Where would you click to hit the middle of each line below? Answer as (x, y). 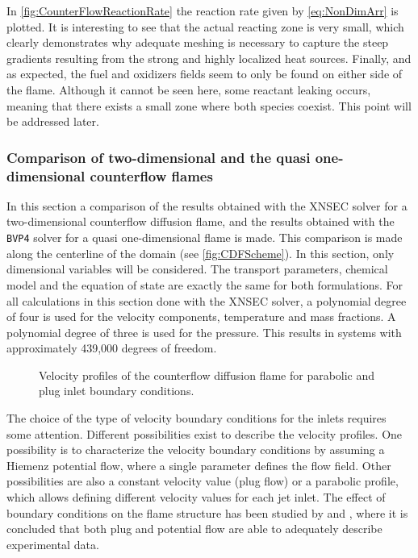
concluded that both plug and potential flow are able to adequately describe (194, 529)
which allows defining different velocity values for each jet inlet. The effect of (196, 497)
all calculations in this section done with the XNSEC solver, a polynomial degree (207, 300)
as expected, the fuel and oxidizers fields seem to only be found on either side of (205, 74)
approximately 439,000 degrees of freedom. (112, 348)
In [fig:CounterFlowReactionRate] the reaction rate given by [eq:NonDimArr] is (203, 10)
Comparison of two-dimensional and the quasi (159, 157)
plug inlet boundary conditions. (117, 391)
